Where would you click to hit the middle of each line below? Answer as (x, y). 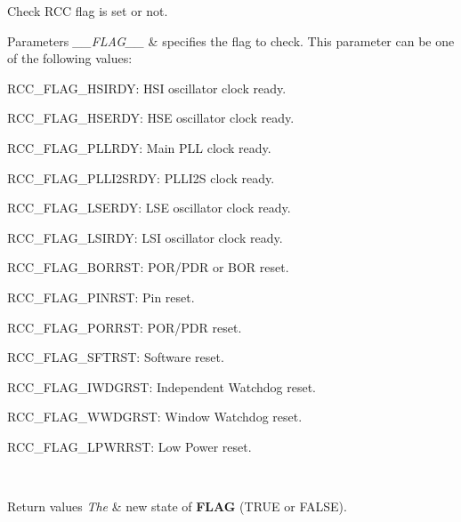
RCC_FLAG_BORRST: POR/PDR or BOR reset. (148, 267)
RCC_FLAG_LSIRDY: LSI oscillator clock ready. (145, 237)
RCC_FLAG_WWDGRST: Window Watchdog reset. (155, 417)
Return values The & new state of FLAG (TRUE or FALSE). (177, 506)
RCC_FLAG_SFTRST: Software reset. (116, 357)
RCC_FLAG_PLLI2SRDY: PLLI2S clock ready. (141, 177)
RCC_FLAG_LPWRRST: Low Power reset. (129, 446)
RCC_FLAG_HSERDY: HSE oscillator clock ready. (151, 118)
